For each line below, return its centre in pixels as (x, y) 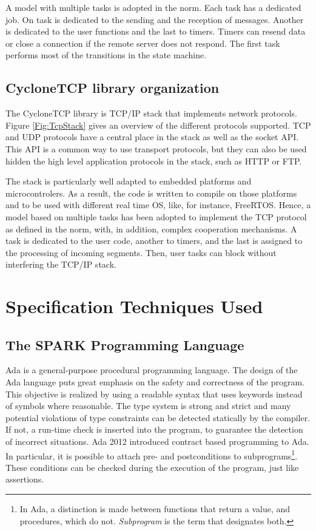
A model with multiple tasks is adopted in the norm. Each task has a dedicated (153, 7)
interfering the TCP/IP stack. (61, 264)
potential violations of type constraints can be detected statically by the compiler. (158, 417)
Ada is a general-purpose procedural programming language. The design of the (152, 370)
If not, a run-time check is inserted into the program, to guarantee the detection (154, 429)
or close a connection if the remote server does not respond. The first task (143, 43)
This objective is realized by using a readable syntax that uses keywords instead (154, 394)
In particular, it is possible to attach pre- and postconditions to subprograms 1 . (152, 455)
